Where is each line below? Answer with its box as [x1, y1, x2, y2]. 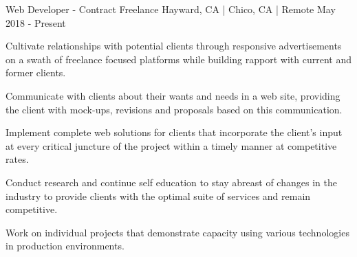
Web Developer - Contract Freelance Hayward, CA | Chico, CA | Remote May [6, 2, 336, 16]
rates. [6, 152, 29, 166]
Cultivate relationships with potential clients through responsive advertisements [6, 38, 342, 53]
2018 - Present [6, 15, 66, 30]
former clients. [6, 65, 66, 80]
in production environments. [6, 238, 125, 253]
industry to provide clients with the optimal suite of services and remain [6, 188, 311, 203]
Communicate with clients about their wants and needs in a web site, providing [6, 88, 340, 102]
